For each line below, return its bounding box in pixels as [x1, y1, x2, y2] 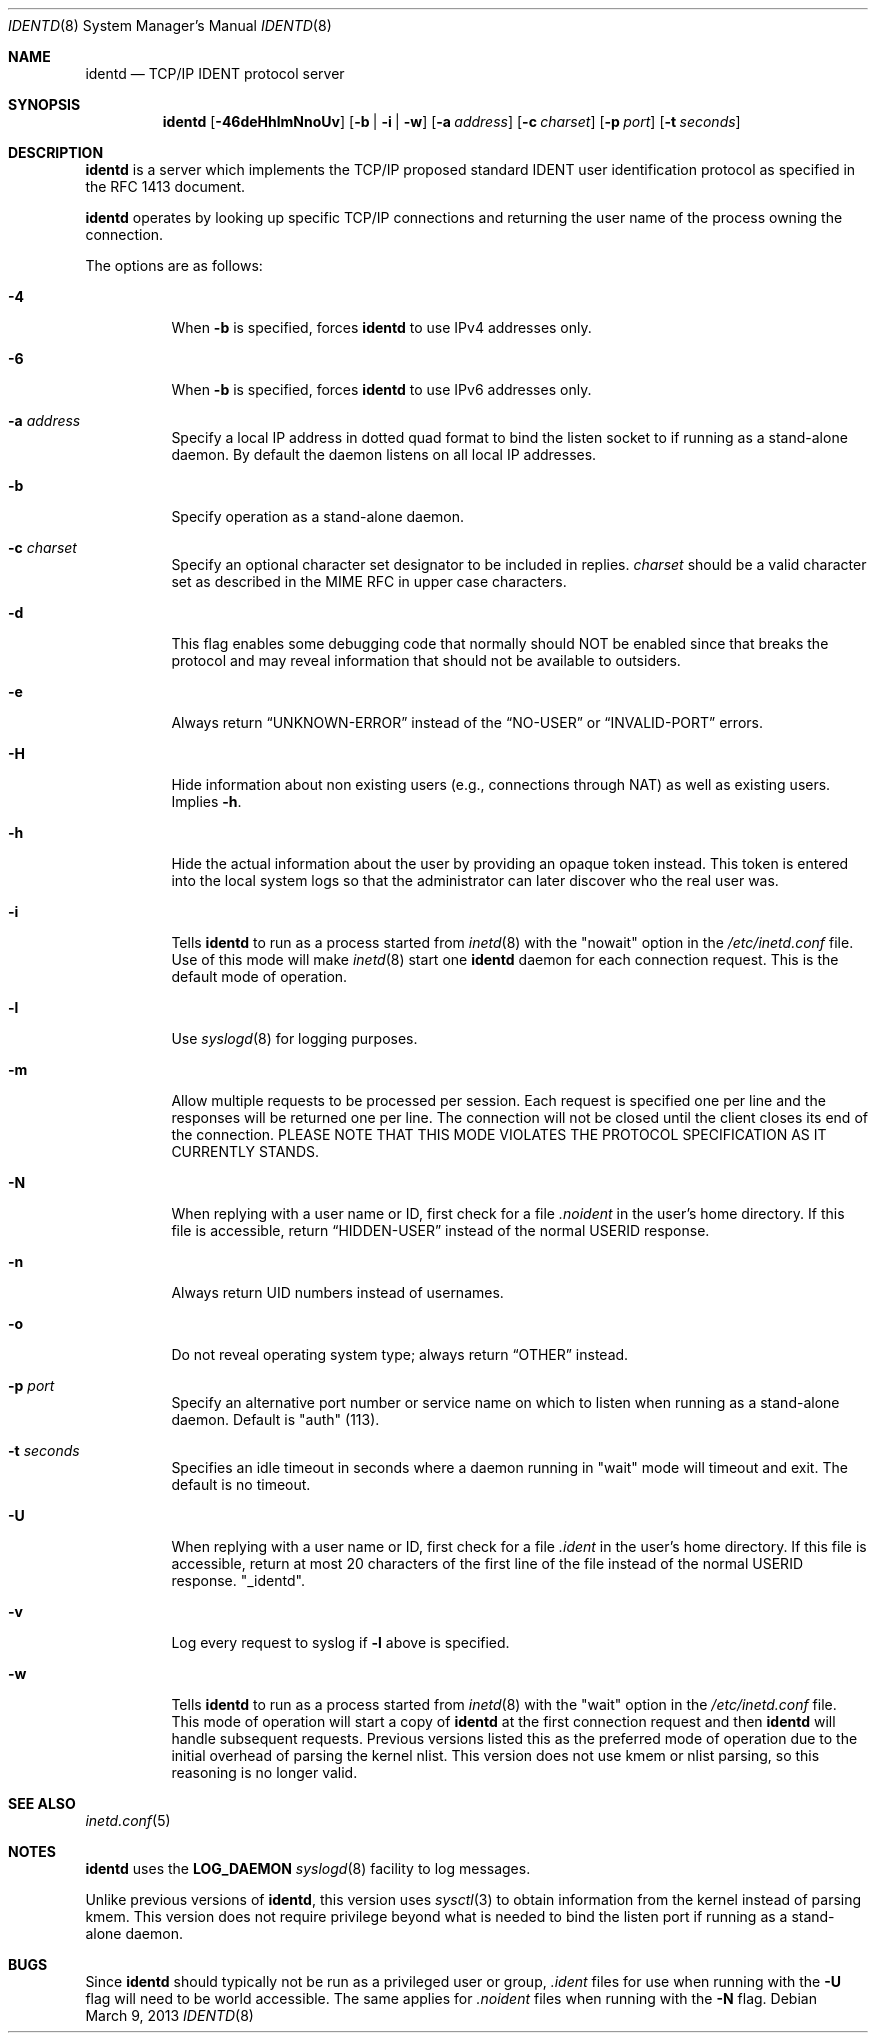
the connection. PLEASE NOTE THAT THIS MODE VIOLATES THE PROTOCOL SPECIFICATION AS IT [171, 1126, 827, 1143]
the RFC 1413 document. [85, 178, 246, 195]
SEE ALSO [8, 1795, 76, 1812]
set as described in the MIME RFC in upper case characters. [171, 573, 567, 590]
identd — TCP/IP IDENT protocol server [85, 65, 345, 82]
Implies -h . [171, 793, 242, 810]
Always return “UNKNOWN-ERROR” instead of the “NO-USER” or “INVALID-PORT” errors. [171, 714, 763, 731]
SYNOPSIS [8, 96, 81, 113]
